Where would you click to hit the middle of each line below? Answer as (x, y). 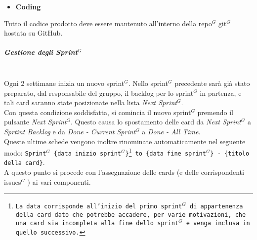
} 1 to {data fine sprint (166, 152)
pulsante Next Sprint (35, 122)
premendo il (215, 112)
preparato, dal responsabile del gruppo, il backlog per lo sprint (99, 93)
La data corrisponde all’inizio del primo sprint (99, 207)
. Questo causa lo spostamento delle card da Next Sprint (156, 122)
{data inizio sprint (88, 153)
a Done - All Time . (171, 131)
